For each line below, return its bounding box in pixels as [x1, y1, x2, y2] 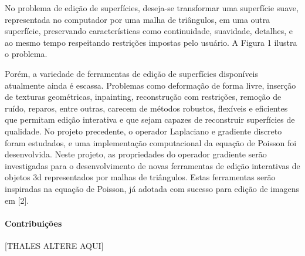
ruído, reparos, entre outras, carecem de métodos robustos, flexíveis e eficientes [5, 102, 288, 114]
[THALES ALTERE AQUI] [5, 239, 104, 251]
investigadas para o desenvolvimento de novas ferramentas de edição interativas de [5, 159, 300, 171]
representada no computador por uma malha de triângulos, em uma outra [5, 13, 270, 25]
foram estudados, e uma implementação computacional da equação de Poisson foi [5, 136, 297, 149]
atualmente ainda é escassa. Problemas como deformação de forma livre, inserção [5, 79, 296, 91]
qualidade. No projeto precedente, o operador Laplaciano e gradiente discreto [5, 124, 282, 137]
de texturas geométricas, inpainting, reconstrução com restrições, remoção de [5, 90, 282, 103]
